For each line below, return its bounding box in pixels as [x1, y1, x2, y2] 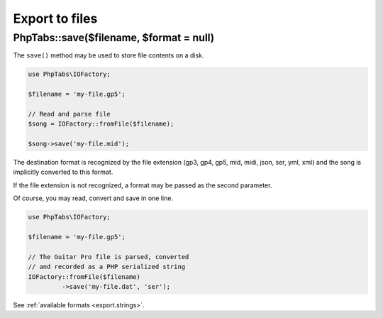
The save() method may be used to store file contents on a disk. [13, 51, 204, 60]
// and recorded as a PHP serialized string [28, 263, 186, 271]
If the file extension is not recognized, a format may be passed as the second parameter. [13, 181, 272, 190]
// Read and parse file [28, 110, 111, 118]
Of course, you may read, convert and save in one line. [13, 194, 174, 202]
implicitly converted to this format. [13, 168, 113, 177]
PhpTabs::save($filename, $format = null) [13, 31, 215, 44]
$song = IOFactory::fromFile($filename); [28, 120, 174, 128]
